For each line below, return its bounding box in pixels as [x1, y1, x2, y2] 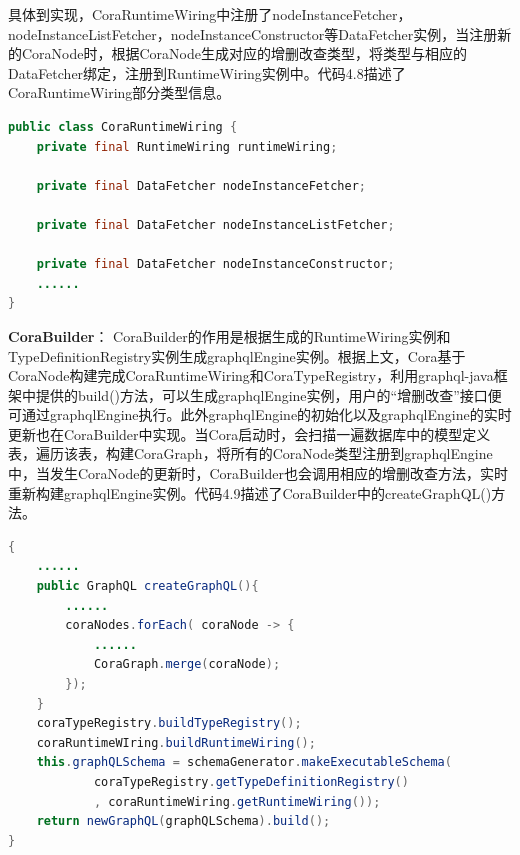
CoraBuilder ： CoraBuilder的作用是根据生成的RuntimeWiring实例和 [8, 325, 451, 346]
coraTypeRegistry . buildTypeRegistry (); [36, 716, 302, 731]
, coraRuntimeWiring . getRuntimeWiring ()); [93, 794, 381, 809]
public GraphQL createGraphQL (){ [36, 579, 259, 594]
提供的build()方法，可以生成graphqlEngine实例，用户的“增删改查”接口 [35, 384, 488, 405]
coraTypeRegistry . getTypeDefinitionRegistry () [93, 774, 409, 789]
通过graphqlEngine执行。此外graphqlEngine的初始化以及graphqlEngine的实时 [21, 404, 512, 425]
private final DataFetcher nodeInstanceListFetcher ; [36, 217, 395, 232]
